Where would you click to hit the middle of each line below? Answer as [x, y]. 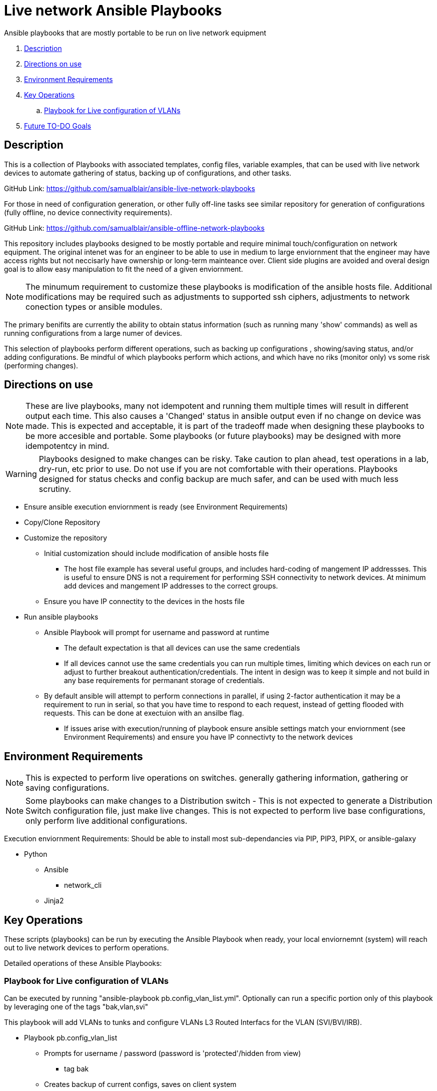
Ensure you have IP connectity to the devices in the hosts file [144, 602]
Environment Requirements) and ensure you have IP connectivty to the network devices [208, 737]
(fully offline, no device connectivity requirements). [88, 212]
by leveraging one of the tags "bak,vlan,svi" [76, 1006]
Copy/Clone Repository [62, 522]
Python [36, 854]
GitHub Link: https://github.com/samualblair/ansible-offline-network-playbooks [134, 228]
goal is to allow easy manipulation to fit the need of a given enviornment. [123, 269]
